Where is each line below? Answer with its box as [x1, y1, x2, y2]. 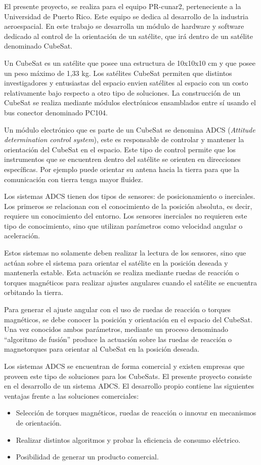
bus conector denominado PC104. [4, 107, 108, 117]
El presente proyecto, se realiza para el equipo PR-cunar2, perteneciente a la [4, 1, 241, 11]
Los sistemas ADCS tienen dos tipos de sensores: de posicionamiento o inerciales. [4, 191, 255, 201]
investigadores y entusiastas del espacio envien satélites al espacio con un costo [4, 77, 248, 88]
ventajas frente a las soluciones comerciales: [4, 390, 139, 401]
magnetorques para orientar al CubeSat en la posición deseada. [4, 344, 200, 354]
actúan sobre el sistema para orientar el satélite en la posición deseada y [4, 257, 228, 268]
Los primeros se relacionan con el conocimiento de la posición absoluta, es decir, [4, 200, 252, 211]
